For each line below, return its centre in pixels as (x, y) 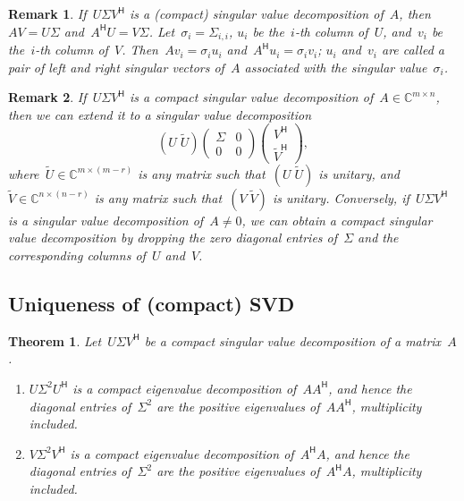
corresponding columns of (77, 255)
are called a (413, 50)
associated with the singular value (336, 67)
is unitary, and (359, 173)
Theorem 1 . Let (55, 340)
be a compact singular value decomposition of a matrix (293, 340)
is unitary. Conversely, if (341, 197)
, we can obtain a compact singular (337, 220)
